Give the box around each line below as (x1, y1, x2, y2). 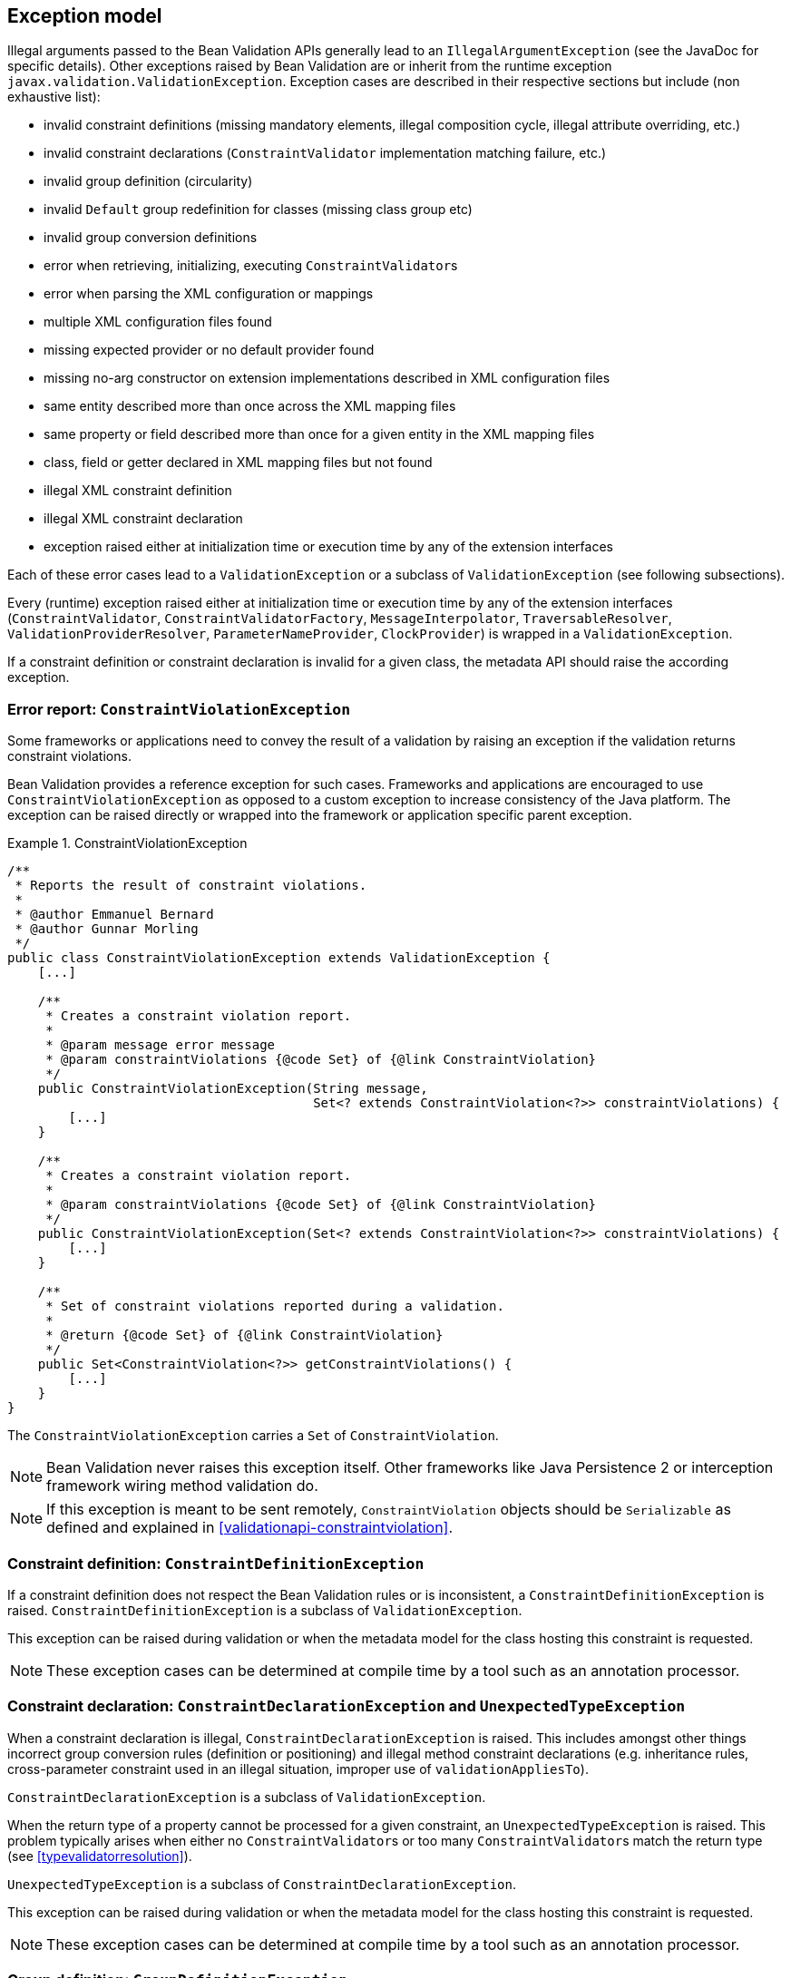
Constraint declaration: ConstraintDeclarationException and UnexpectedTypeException (7, 1697, 686, 1716)
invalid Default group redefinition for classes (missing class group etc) (44, 201, 473, 218)
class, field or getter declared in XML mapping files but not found (44, 454, 433, 471)
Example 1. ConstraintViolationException (7, 835, 248, 852)
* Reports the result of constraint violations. (15, 878, 367, 893)
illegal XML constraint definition (44, 482, 232, 499)
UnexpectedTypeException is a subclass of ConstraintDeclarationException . (7, 1876, 516, 1892)
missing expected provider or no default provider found (44, 342, 375, 358)
